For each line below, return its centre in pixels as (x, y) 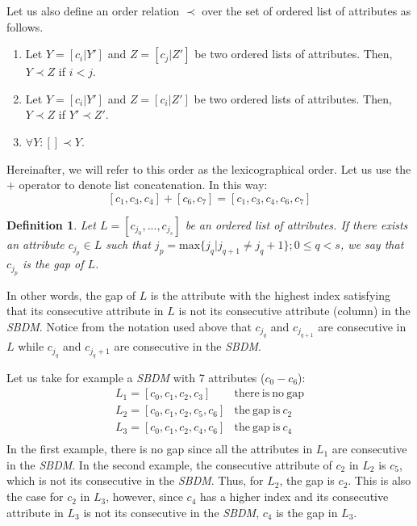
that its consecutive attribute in (85, 311)
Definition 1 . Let (51, 224)
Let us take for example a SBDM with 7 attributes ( (136, 377)
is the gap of (53, 264)
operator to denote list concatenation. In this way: (143, 185)
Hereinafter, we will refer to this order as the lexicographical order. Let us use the (209, 168)
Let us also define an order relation (93, 11)
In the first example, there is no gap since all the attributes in (160, 449)
